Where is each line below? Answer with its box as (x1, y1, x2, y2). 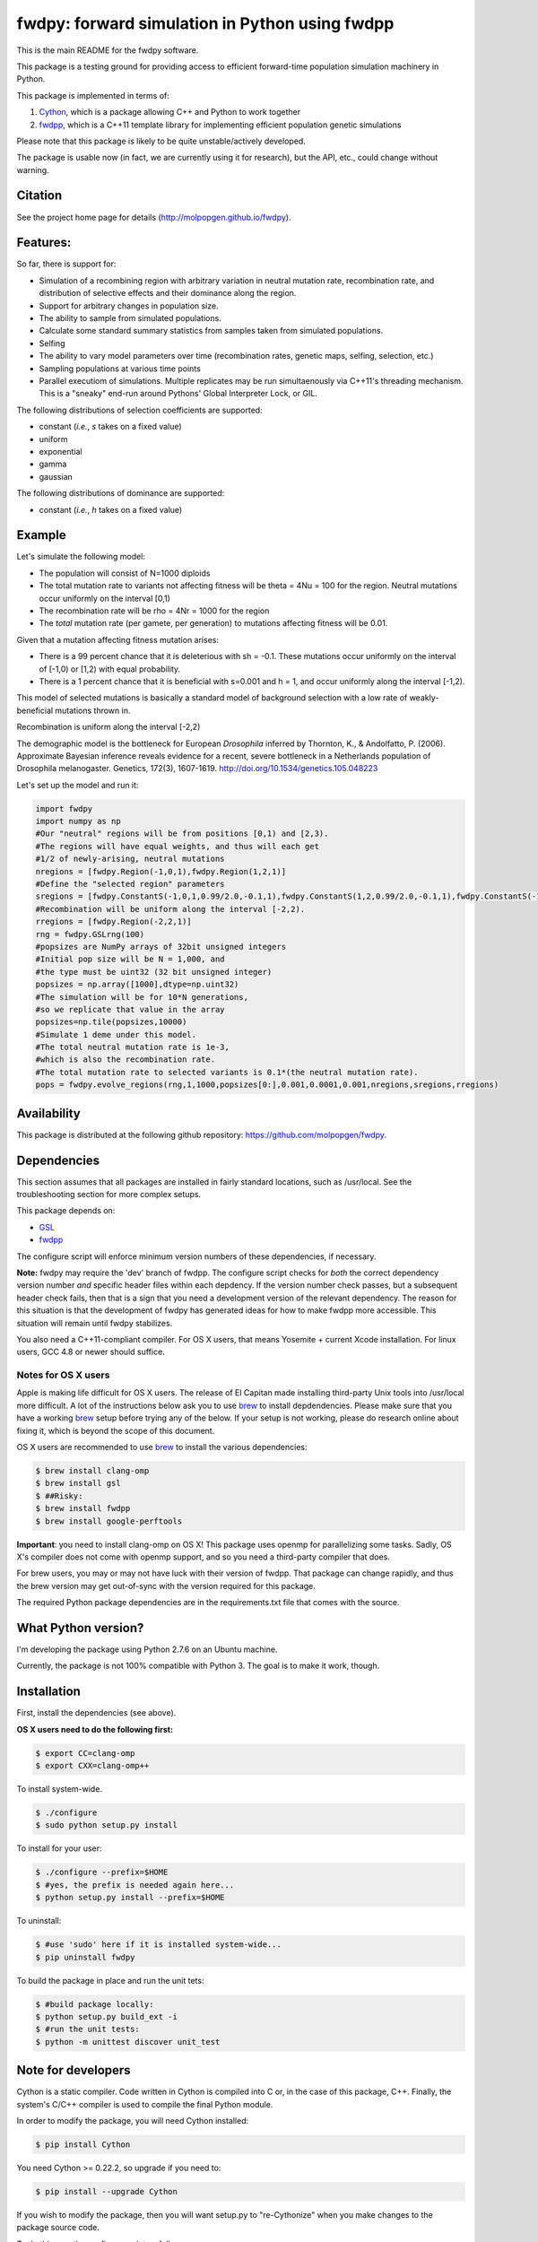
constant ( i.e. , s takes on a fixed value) (39, 421, 183, 432)
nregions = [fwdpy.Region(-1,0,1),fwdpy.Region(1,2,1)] (35, 866, 287, 876)
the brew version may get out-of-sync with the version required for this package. (16, 1580, 316, 1591)
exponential (39, 446, 82, 456)
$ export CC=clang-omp (35, 1748, 135, 1758)
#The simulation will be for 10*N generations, (35, 992, 248, 1002)
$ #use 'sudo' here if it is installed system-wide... (35, 1940, 282, 1950)
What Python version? (16, 1620, 144, 1636)
